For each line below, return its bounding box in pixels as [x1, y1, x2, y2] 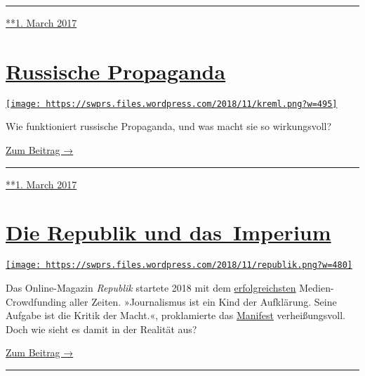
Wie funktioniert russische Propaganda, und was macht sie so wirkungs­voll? [6, 119, 332, 134]
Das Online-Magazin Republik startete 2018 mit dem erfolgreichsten [6, 280, 296, 294]
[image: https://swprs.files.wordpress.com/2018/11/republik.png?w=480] [6, 260, 352, 271]
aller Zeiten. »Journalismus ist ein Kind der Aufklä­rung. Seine [69, 294, 337, 309]
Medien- [299, 280, 334, 294]
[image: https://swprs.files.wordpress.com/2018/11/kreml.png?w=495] [6, 98, 338, 109]
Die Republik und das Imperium [6, 218, 331, 247]
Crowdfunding [6, 294, 67, 309]
